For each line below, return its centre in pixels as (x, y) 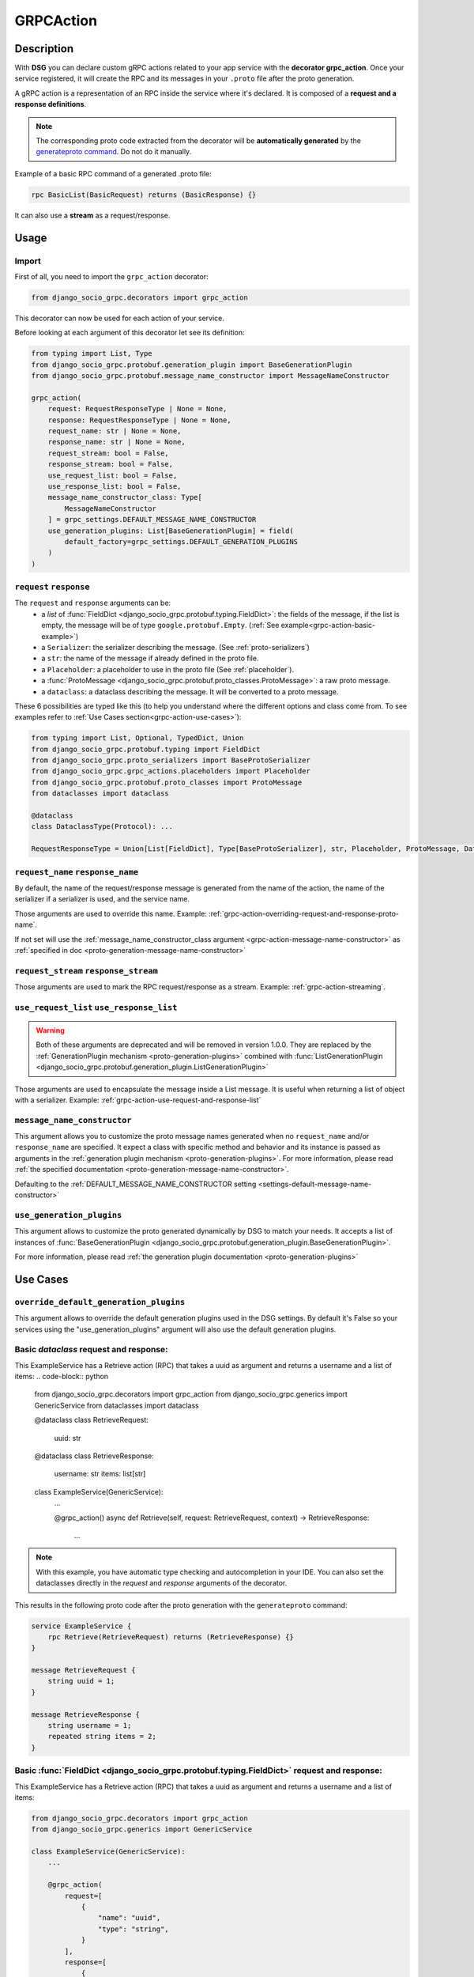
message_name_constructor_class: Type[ (125, 497)
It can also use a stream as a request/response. (92, 215)
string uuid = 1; (81, 1681)
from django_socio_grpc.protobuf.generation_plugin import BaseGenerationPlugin (192, 365)
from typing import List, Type (92, 353)
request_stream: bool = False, (108, 453)
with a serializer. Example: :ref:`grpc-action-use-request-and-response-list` (138, 1100)
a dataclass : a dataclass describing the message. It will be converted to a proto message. (190, 691)
